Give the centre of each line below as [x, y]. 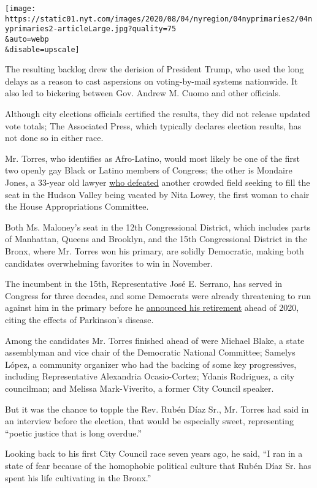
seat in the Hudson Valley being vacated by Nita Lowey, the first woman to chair [157, 194]
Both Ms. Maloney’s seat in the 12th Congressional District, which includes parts [158, 227]
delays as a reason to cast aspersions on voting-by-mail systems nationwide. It [151, 81]
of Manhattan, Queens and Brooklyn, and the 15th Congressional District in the [156, 239]
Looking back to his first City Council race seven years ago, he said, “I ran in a [154, 453]
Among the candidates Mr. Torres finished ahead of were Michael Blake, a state [155, 340]
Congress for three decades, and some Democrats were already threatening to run [158, 295]
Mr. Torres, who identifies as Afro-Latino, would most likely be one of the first [153, 158]
